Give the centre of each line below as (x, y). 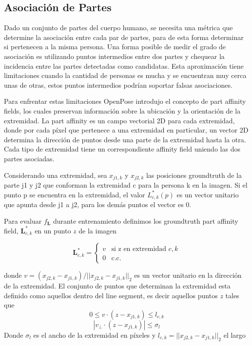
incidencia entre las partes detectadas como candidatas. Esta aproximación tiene (124, 66)
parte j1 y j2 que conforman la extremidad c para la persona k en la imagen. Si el (126, 184)
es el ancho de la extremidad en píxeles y (95, 335)
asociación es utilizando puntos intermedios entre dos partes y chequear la (114, 56)
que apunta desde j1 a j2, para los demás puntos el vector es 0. (98, 204)
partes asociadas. (29, 158)
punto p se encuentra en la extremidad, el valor (75, 194)
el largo (234, 335)
